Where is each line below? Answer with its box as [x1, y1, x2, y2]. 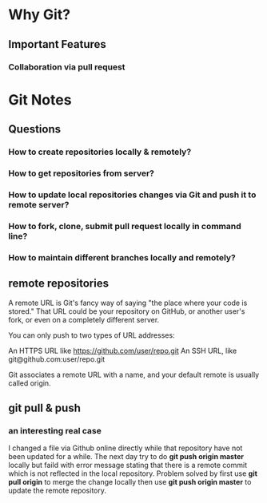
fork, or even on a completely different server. [8, 315, 160, 324]
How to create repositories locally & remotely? [8, 146, 192, 157]
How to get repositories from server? [8, 168, 154, 179]
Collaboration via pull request [8, 61, 126, 73]
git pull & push [8, 401, 82, 414]
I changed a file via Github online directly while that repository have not [8, 443, 243, 453]
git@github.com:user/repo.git [8, 354, 106, 364]
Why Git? [8, 6, 71, 24]
